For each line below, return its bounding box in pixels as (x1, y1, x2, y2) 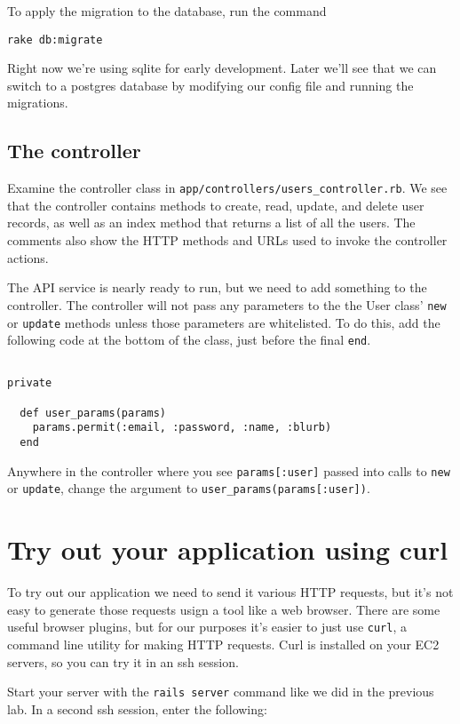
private (7, 377, 52, 390)
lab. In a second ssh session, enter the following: (7, 699, 267, 718)
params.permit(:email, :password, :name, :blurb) (32, 421, 332, 434)
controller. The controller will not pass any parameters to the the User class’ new (7, 295, 447, 314)
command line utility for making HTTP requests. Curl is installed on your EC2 (7, 635, 440, 654)
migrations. (7, 93, 68, 112)
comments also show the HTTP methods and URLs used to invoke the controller (7, 231, 448, 250)
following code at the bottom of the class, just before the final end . (7, 330, 371, 349)
